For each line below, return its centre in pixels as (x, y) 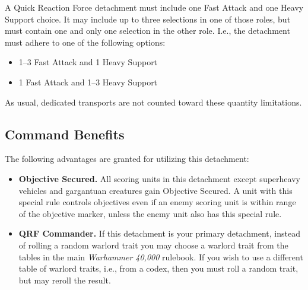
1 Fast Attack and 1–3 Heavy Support (88, 82)
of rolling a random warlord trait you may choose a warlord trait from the (153, 245)
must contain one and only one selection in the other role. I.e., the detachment (147, 31)
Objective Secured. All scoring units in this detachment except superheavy (159, 178)
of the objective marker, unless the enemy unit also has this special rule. (150, 213)
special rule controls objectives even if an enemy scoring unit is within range (157, 202)
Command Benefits (65, 134)
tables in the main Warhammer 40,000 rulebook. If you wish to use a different (161, 256)
